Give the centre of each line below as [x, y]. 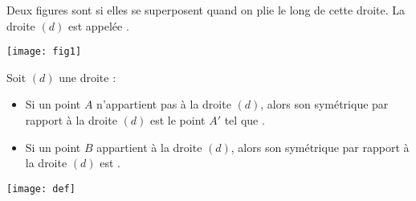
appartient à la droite [149, 147]
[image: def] [41, 189]
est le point [177, 120]
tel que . [245, 120]
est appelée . [98, 25]
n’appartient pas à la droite [164, 104]
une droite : [88, 77]
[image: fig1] [44, 52]
